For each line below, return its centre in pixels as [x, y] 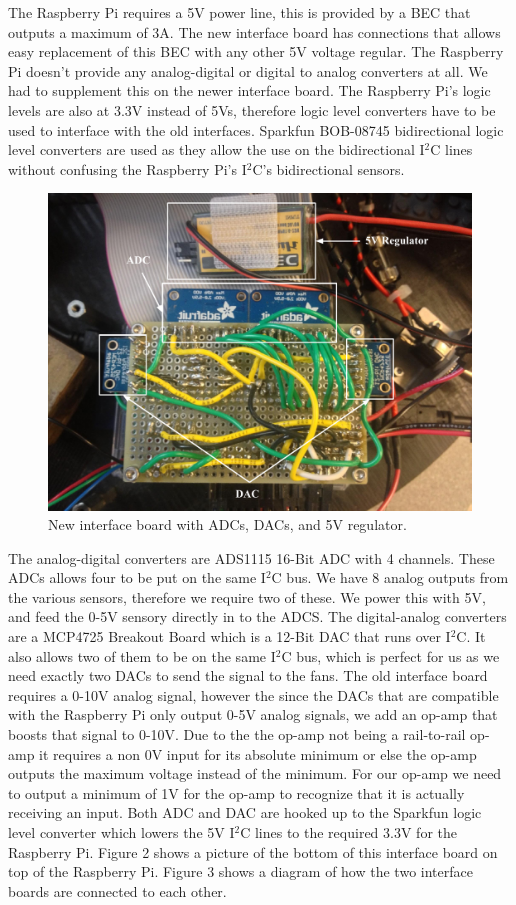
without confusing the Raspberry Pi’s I [127, 168]
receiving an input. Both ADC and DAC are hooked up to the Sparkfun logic [245, 812]
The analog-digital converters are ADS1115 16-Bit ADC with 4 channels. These [251, 557]
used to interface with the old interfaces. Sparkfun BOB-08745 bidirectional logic [256, 129]
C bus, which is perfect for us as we [390, 655]
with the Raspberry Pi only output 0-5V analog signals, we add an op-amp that [253, 714]
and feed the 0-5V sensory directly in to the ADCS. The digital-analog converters [257, 616]
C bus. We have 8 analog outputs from [390, 577]
